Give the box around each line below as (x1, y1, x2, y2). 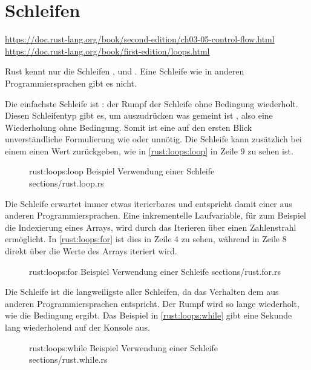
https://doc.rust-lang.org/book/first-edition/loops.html (5, 44, 210, 57)
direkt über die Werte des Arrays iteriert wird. (5, 245, 177, 257)
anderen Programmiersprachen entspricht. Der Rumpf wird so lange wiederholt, (5, 297, 300, 309)
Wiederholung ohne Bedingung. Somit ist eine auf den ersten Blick (5, 121, 252, 133)
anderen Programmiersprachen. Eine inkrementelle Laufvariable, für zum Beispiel (5, 209, 306, 222)
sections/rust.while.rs (29, 353, 108, 366)
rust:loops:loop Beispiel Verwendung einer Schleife (29, 165, 215, 177)
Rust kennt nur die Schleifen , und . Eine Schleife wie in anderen (5, 65, 244, 78)
